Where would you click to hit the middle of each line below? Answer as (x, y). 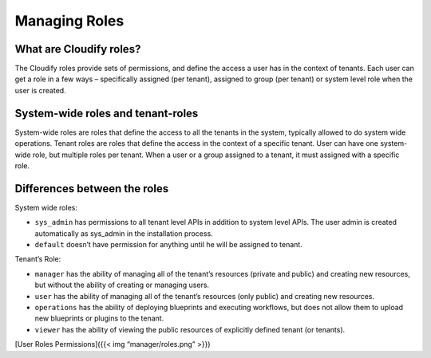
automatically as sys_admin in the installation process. (124, 233)
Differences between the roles (92, 189)
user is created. (41, 90)
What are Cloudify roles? (78, 49)
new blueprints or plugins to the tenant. (99, 318)
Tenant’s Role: (38, 259)
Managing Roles (69, 21)
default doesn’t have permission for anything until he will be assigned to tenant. (168, 244)
